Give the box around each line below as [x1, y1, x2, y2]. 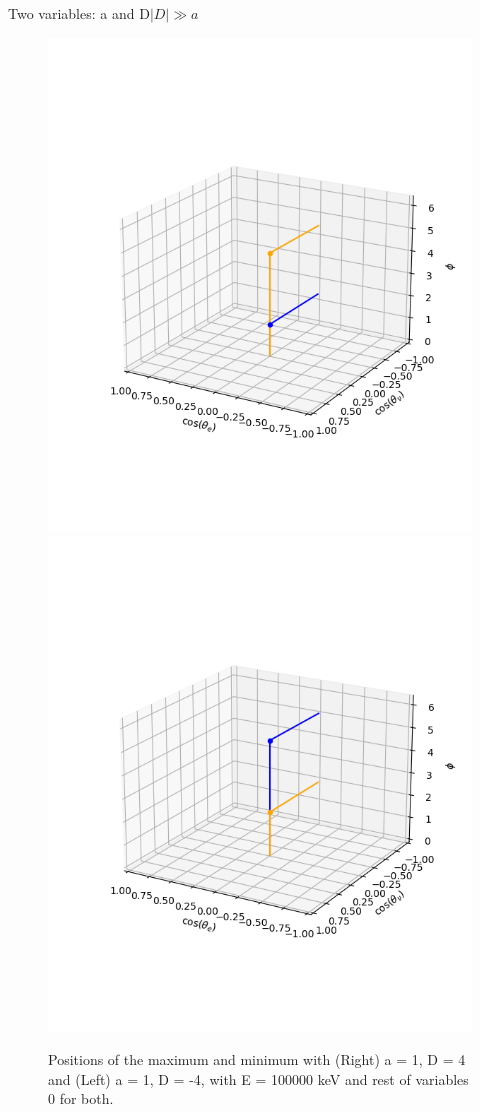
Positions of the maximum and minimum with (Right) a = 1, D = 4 [48, 1049, 466, 1070]
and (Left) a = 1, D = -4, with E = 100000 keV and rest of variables [48, 1068, 469, 1089]
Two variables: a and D [8, 3, 150, 23]
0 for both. [48, 1088, 114, 1109]
